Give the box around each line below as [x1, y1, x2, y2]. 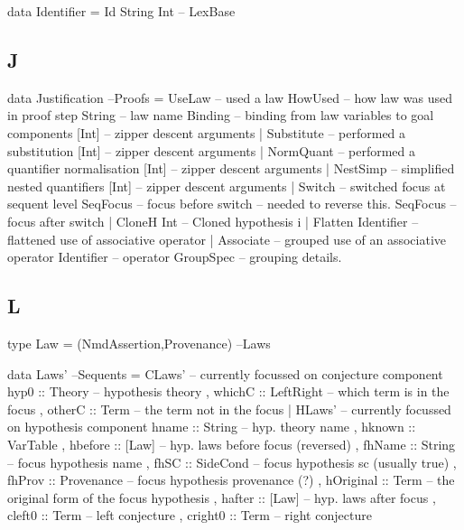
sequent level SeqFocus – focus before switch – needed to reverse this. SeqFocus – [7, 194, 457, 213]
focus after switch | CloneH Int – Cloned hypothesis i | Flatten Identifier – [7, 211, 419, 230]
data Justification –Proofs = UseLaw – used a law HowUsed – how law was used [7, 88, 453, 107]
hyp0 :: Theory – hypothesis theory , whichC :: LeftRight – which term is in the [7, 382, 450, 401]
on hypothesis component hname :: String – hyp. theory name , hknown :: [7, 417, 416, 436]
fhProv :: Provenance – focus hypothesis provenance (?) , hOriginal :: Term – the [7, 470, 455, 489]
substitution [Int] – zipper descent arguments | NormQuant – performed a [7, 141, 416, 160]
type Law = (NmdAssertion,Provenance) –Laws [7, 333, 271, 352]
